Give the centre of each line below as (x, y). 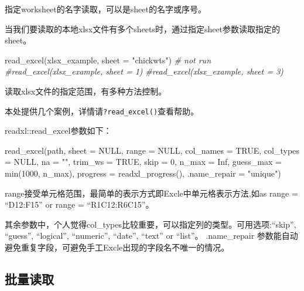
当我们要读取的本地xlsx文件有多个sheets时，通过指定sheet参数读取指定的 (143, 28)
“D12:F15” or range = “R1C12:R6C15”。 (79, 204)
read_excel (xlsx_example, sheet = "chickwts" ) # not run (108, 60)
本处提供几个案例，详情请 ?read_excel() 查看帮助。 (102, 111)
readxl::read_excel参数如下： (58, 131)
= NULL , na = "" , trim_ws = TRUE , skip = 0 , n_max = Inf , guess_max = (143, 162)
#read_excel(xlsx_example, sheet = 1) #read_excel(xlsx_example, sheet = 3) (144, 71)
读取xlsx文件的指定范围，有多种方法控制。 (86, 91)
